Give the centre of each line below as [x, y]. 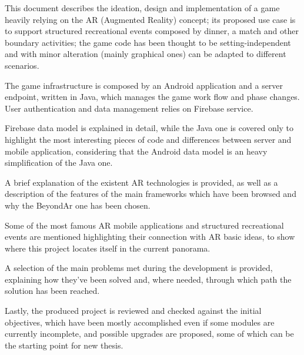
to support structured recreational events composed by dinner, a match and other [152, 31]
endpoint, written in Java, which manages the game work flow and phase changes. [152, 97]
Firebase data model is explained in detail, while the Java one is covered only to [149, 128]
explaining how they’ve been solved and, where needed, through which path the [148, 279]
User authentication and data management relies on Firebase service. [129, 108]
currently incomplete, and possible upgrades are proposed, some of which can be [149, 334]
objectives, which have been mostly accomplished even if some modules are [140, 322]
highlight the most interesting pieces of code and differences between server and [148, 139]
